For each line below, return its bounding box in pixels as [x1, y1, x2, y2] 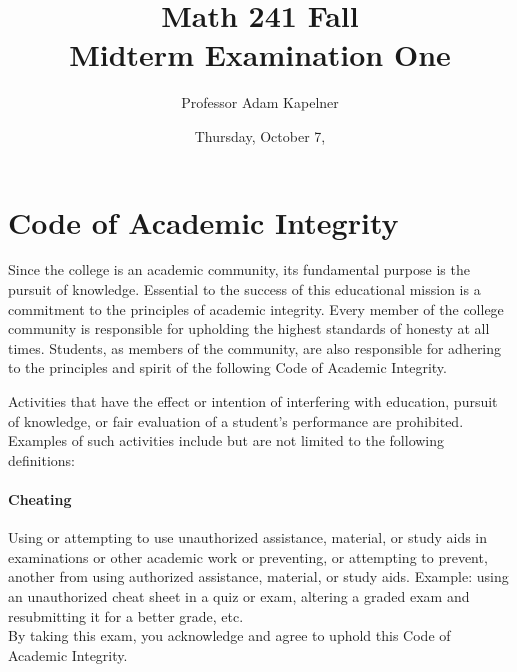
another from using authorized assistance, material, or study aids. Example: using [8, 566, 509, 587]
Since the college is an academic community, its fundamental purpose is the [8, 259, 470, 280]
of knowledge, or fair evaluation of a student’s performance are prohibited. [8, 410, 464, 431]
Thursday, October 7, [194, 125, 326, 146]
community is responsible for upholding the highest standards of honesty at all [8, 318, 490, 339]
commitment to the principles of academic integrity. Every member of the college [8, 298, 504, 319]
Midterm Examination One [69, 34, 451, 75]
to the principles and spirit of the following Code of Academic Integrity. [8, 357, 447, 378]
